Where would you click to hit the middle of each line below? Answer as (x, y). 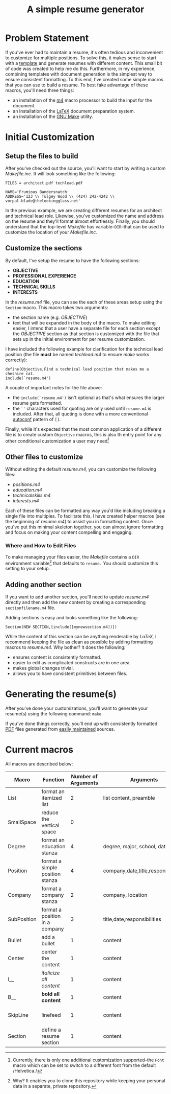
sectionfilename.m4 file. (30, 608)
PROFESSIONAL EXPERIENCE (44, 276)
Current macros (39, 750)
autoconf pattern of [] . (37, 419)
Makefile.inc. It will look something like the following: (61, 173)
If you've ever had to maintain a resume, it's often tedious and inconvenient (84, 52)
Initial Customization (50, 137)
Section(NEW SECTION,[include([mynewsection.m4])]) (61, 627)
